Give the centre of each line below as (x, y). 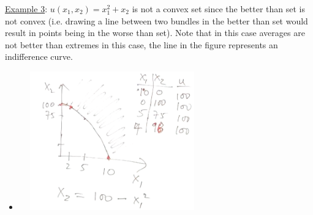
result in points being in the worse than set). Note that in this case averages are (155, 33)
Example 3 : (26, 9)
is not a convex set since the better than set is (219, 9)
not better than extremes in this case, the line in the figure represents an (141, 44)
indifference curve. (39, 56)
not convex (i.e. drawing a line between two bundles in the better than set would (156, 20)
